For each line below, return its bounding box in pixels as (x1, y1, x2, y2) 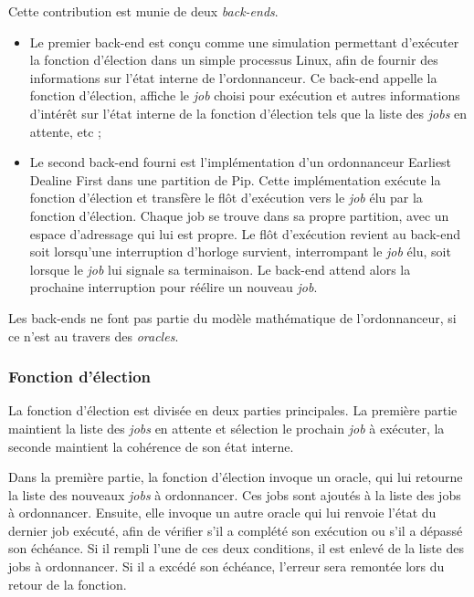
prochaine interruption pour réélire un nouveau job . (29, 278, 318, 297)
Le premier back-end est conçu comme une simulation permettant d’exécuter (29, 32, 459, 51)
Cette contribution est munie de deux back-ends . (8, 2, 279, 20)
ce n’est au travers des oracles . (8, 326, 179, 345)
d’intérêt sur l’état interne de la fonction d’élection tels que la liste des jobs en (29, 103, 468, 122)
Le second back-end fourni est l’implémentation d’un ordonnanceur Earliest (29, 152, 452, 172)
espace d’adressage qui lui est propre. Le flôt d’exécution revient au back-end (29, 224, 460, 243)
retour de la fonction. (8, 574, 127, 593)
